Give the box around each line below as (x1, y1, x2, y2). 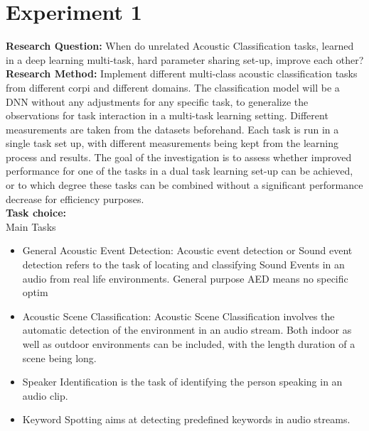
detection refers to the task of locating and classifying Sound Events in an (22, 257, 345, 272)
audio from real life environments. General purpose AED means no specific (22, 271, 348, 285)
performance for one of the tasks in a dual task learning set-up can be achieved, (6, 163, 353, 178)
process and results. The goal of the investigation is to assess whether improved (6, 149, 352, 164)
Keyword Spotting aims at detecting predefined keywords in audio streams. (22, 412, 351, 427)
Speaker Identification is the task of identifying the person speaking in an (22, 374, 343, 389)
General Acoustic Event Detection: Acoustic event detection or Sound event (22, 243, 353, 258)
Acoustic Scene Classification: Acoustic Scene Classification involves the (22, 308, 335, 323)
